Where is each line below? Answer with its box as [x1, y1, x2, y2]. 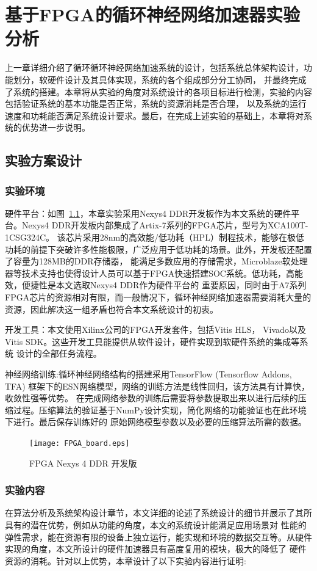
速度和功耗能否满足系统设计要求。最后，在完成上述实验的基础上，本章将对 [5, 109, 304, 122]
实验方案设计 [5, 151, 82, 170]
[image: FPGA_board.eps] [29, 438, 130, 448]
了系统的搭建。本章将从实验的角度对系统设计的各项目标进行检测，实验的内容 [5, 85, 312, 98]
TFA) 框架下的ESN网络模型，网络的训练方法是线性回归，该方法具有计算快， [5, 379, 310, 392]
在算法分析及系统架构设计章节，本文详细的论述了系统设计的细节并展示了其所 [5, 506, 312, 519]
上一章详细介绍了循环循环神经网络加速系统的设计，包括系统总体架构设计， [5, 61, 304, 74]
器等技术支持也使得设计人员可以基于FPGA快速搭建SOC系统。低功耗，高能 [5, 266, 303, 279]
